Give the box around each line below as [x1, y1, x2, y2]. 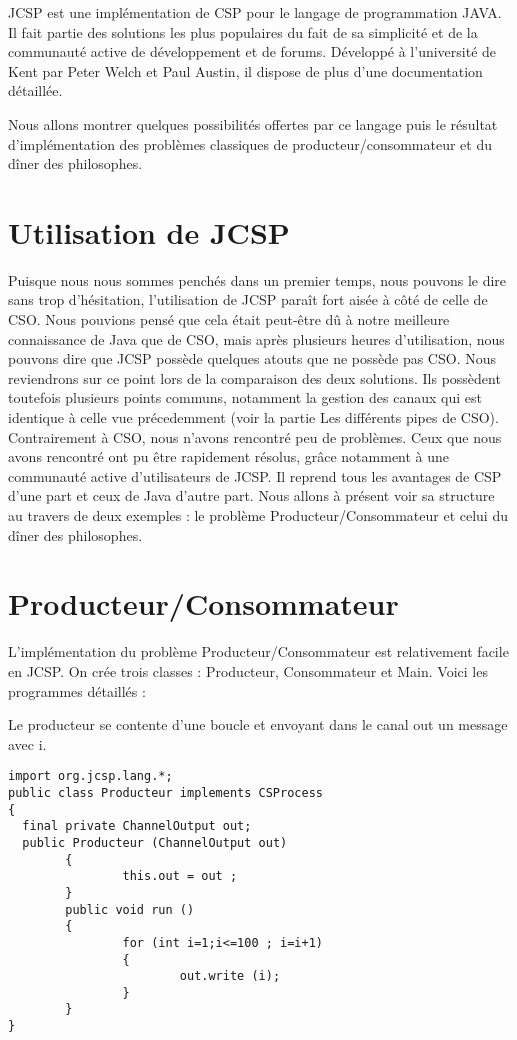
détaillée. [8, 80, 63, 101]
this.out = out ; [122, 869, 238, 884]
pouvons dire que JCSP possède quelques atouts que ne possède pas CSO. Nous [8, 348, 496, 369]
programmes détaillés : [8, 680, 146, 701]
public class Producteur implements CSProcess [8, 785, 323, 800]
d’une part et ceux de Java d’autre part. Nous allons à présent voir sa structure [8, 485, 495, 506]
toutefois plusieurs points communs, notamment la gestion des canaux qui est [8, 387, 482, 408]
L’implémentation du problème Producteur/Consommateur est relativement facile [8, 641, 509, 662]
